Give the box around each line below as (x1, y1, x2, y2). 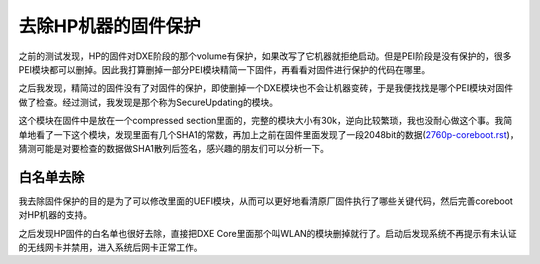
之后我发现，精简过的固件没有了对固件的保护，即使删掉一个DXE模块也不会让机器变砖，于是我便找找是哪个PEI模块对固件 (18, 82, 514, 94)
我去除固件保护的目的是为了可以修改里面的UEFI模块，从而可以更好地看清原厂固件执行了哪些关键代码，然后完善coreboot (18, 195, 514, 207)
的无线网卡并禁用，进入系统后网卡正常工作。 (18, 241, 203, 253)
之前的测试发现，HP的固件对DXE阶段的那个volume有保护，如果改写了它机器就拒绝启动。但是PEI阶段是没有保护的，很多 (18, 50, 512, 62)
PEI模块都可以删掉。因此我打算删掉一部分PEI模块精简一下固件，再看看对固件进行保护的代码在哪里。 (18, 63, 431, 75)
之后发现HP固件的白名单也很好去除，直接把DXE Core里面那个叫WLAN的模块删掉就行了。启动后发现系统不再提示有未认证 (18, 227, 517, 239)
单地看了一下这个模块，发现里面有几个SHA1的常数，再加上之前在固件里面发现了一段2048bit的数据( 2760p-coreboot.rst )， (18, 128, 519, 140)
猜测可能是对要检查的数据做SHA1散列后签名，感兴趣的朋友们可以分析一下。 (18, 142, 330, 154)
